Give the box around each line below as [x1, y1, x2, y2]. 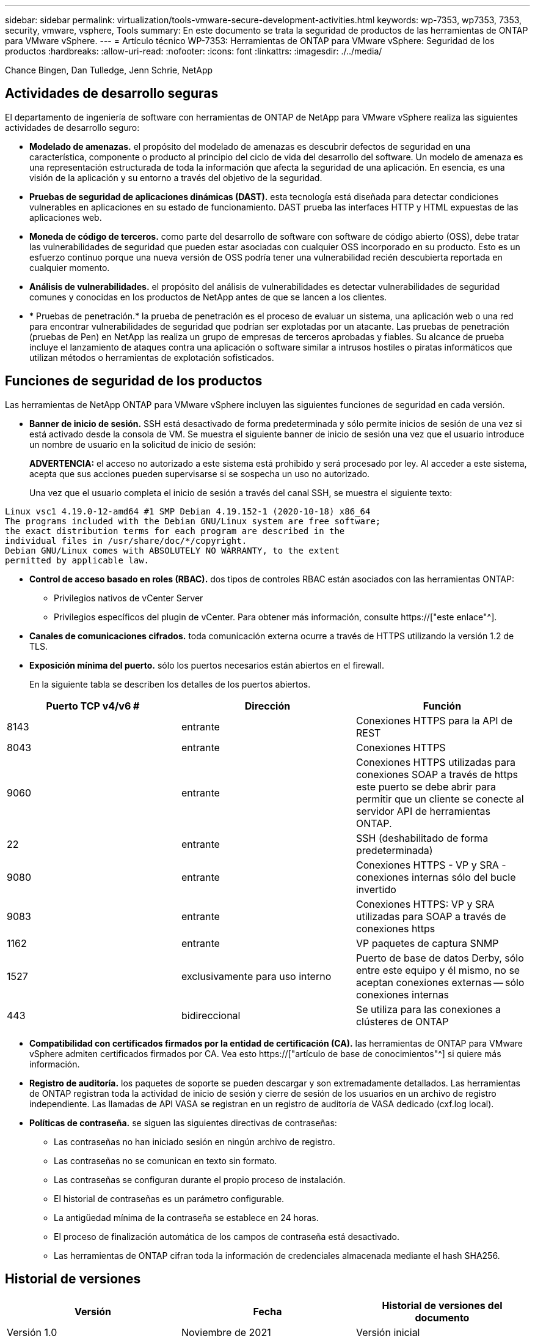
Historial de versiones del [382, 1299, 503, 1312]
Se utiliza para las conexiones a [355, 1003, 501, 1015]
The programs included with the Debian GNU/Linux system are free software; [5, 516, 381, 526]
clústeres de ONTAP [355, 1015, 449, 1028]
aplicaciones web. [29, 212, 102, 223]
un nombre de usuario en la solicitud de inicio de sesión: [29, 439, 256, 450]
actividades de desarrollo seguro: [5, 122, 140, 133]
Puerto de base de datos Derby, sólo [355, 951, 524, 964]
